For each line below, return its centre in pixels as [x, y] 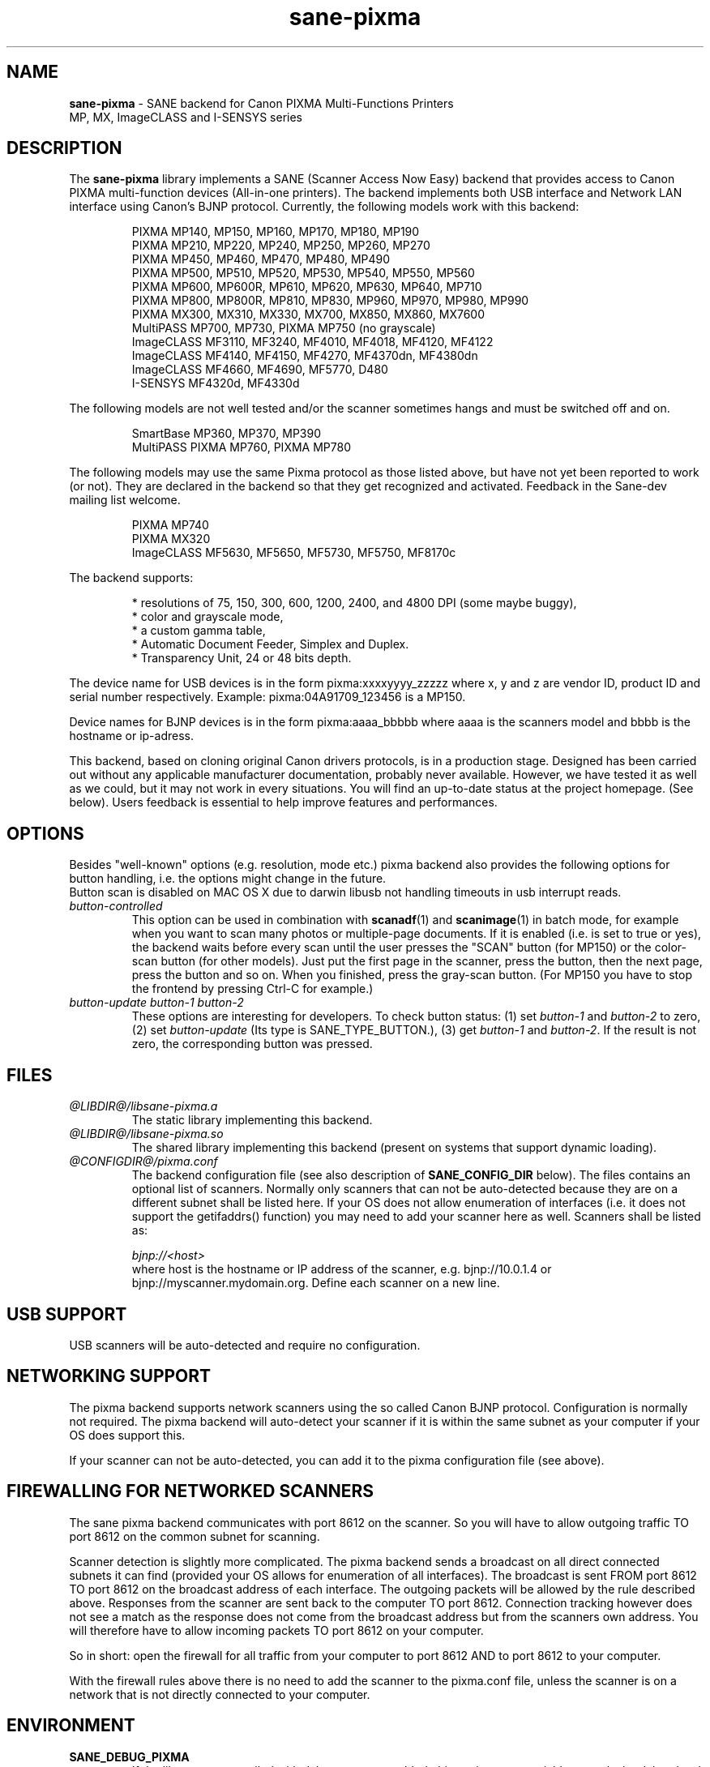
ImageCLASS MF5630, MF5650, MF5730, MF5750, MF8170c [294, 553]
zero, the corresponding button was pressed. [252, 1044]
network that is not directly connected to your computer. [220, 1694]
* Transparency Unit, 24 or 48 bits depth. [242, 658]
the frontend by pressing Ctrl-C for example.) [252, 989]
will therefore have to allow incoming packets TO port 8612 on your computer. [276, 1630]
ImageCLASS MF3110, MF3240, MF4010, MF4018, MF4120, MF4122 [312, 342]
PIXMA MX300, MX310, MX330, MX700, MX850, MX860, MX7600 [308, 314]
